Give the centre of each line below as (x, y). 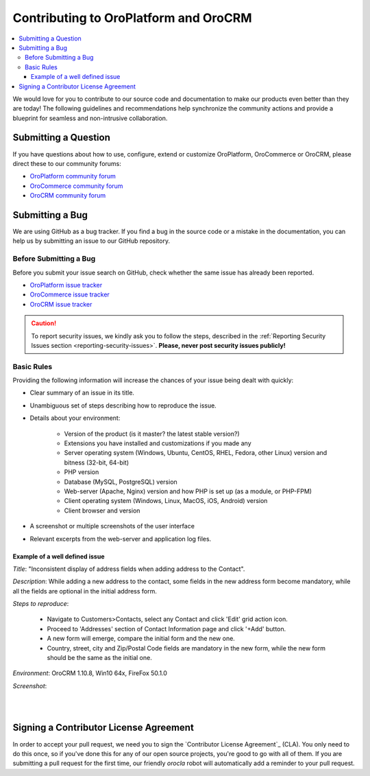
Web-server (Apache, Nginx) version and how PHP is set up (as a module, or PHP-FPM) (188, 491)
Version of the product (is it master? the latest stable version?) (152, 434)
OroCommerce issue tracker (70, 294)
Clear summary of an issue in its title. (82, 393)
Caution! (44, 323)
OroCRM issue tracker (61, 304)
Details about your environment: (75, 418)
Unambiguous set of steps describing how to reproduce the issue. (123, 405)
